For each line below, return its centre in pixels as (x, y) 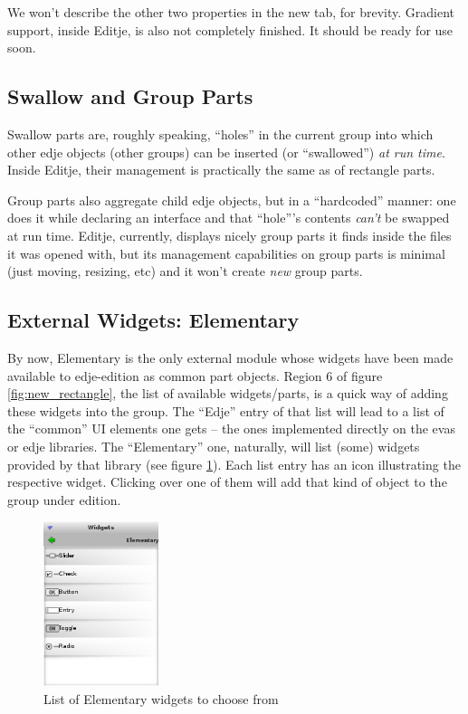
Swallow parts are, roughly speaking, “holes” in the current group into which (220, 133)
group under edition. (64, 499)
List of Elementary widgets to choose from (161, 698)
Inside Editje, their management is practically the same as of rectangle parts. (221, 170)
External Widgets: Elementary (153, 320)
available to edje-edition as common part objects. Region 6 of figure (195, 375)
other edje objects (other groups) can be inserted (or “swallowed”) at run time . (226, 152)
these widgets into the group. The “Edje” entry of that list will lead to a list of (226, 410)
